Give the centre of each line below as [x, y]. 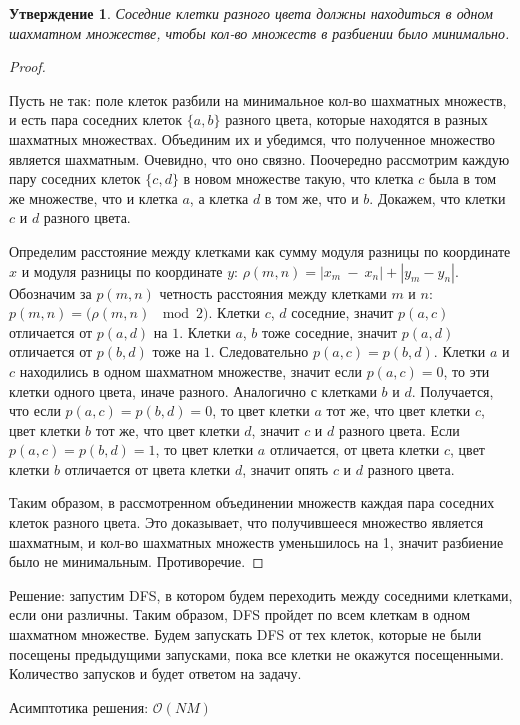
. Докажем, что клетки [437, 197]
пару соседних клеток [75, 178]
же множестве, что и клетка [93, 197]
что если [35, 410]
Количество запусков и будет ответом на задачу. [155, 673]
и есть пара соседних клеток [96, 119]
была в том [462, 178]
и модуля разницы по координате [122, 270]
